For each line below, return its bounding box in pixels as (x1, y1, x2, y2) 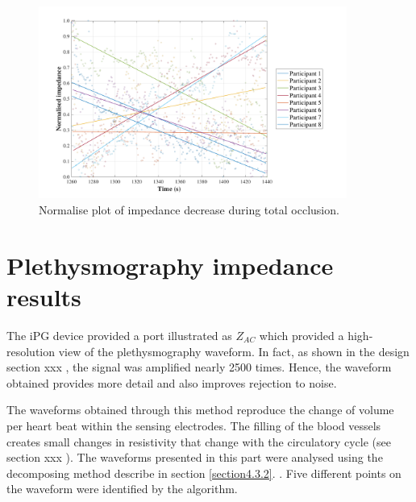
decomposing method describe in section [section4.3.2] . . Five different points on (6, 464, 401, 481)
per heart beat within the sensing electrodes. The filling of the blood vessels (6, 417, 381, 434)
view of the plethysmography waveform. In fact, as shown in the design (58, 342, 410, 359)
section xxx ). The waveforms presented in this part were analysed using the (6, 449, 383, 466)
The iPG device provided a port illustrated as (6, 326, 232, 343)
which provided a (259, 326, 344, 343)
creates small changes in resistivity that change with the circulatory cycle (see (6, 433, 391, 450)
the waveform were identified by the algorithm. (6, 480, 238, 497)
